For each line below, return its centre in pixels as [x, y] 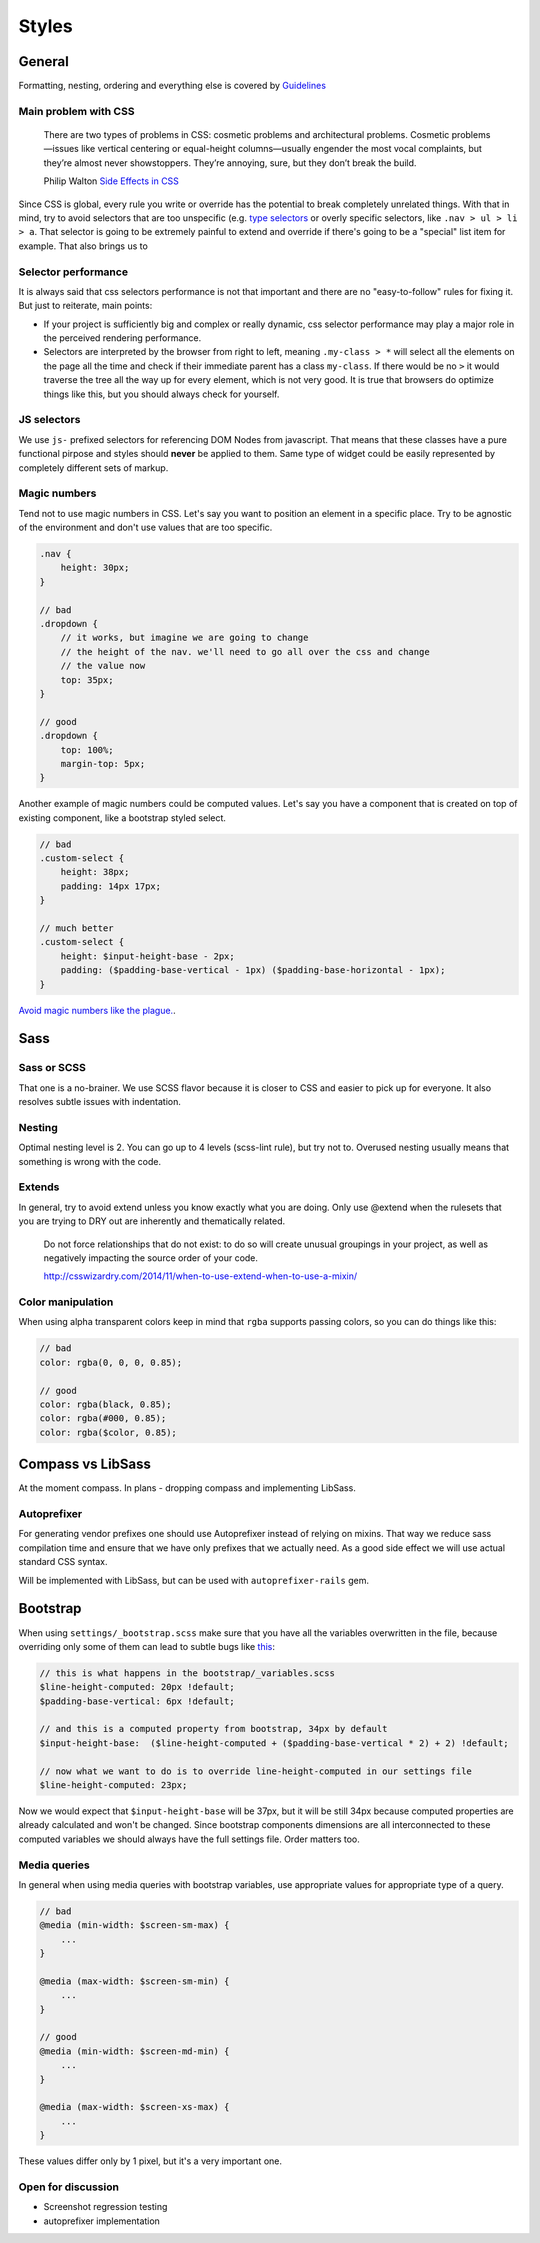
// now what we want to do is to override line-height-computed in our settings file [255, 1771]
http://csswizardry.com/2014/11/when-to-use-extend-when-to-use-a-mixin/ [200, 1276]
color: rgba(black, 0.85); [105, 1404]
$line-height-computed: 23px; [113, 1785]
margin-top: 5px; [103, 763]
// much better [76, 928]
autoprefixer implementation [101, 2221]
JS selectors [49, 420]
